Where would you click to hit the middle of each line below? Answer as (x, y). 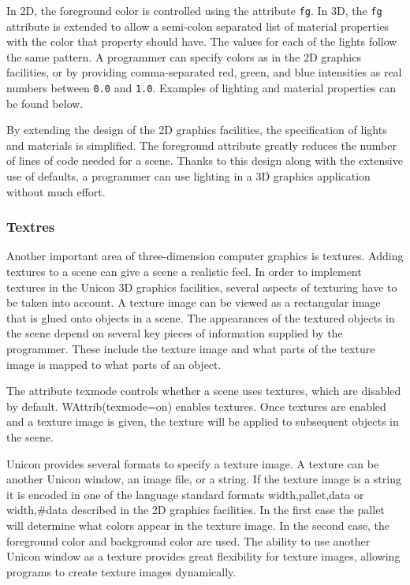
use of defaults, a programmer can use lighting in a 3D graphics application (188, 176)
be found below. (45, 103)
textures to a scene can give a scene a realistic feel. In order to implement (184, 272)
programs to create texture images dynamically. (121, 571)
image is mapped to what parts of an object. (114, 364)
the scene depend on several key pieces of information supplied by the (175, 333)
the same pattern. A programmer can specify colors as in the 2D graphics (184, 56)
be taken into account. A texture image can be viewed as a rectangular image (194, 302)
